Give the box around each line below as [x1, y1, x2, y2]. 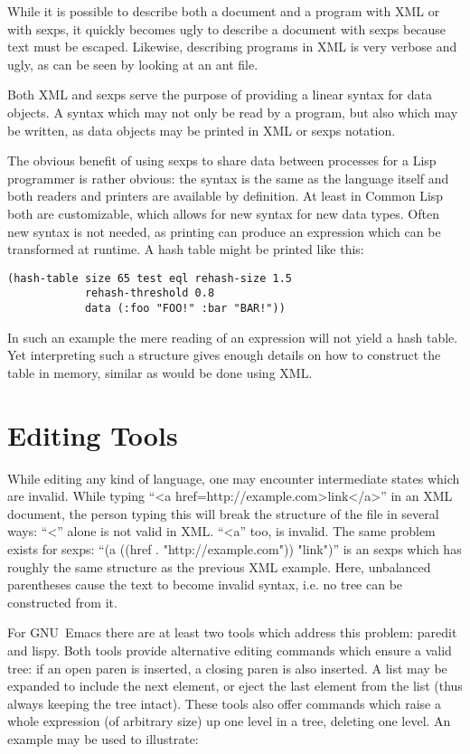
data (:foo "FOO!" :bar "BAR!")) [84, 302, 286, 316]
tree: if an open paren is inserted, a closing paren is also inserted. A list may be [7, 658, 447, 677]
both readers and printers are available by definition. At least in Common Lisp [7, 186, 444, 205]
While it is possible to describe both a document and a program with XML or [7, 2, 440, 20]
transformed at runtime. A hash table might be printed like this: [7, 240, 364, 259]
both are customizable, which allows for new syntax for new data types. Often [7, 203, 439, 222]
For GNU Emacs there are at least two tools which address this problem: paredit [7, 623, 457, 642]
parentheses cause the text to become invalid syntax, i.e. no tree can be [7, 575, 403, 594]
